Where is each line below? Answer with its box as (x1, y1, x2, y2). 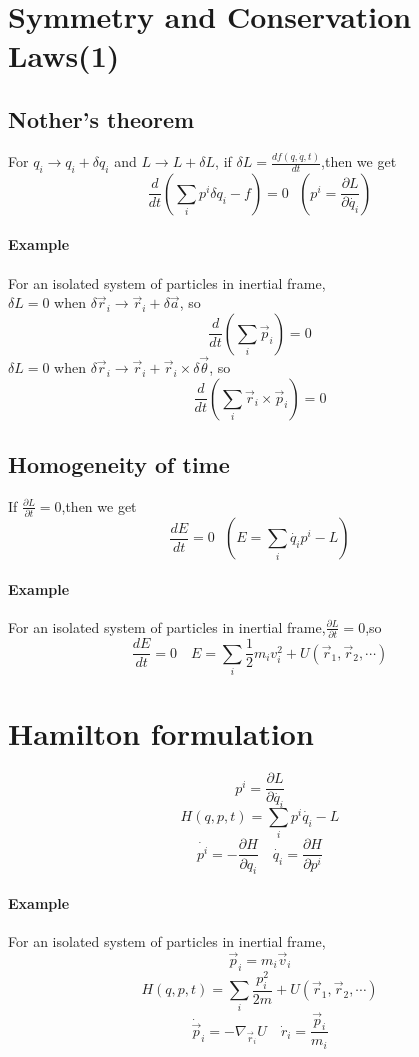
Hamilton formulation (8, 713, 314, 754)
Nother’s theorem (8, 103, 195, 134)
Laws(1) (8, 35, 120, 76)
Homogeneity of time (8, 449, 230, 480)
